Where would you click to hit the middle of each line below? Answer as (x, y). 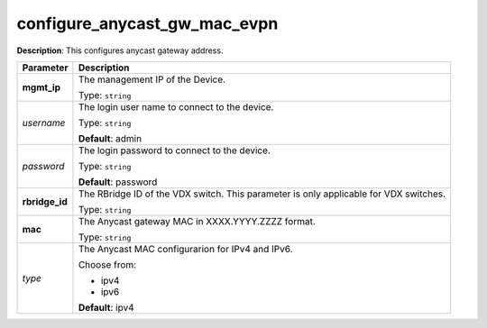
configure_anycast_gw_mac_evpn (147, 23)
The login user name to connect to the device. (176, 106)
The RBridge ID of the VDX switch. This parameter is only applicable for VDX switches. (262, 194)
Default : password (118, 182)
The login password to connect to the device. (174, 150)
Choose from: (107, 264)
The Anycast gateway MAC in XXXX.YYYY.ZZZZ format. (197, 221)
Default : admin (110, 138)
